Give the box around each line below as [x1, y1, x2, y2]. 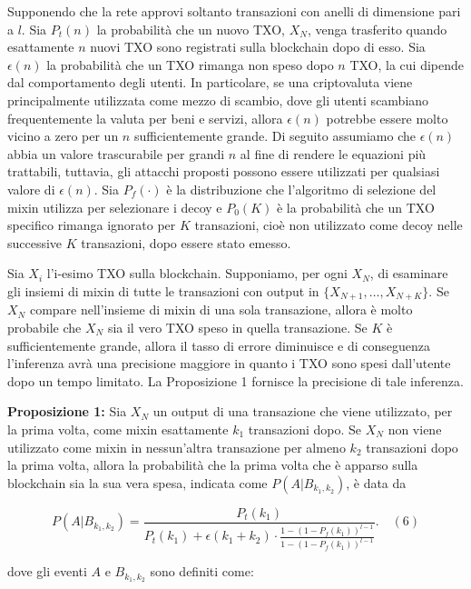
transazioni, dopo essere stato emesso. [81, 233, 291, 252]
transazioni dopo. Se [248, 419, 362, 438]
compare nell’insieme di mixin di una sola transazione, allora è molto [29, 300, 413, 319]
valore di [7, 179, 55, 198]
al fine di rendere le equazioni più [240, 144, 427, 163]
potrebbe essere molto [326, 108, 448, 127]
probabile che [7, 317, 82, 336]
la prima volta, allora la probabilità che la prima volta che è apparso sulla [7, 455, 418, 474]
